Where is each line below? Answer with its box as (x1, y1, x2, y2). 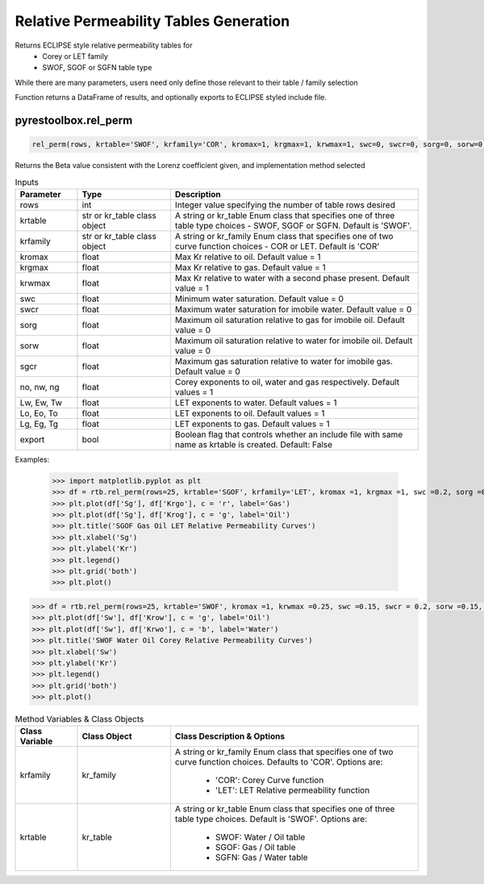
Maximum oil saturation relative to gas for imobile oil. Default (174, 314, 405, 325)
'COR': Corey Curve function (215, 775, 324, 786)
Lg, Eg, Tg (19, 418, 59, 429)
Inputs (15, 176, 40, 187)
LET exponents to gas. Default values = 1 (174, 418, 330, 429)
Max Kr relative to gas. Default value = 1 (174, 262, 326, 273)
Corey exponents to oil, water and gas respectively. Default (174, 376, 399, 388)
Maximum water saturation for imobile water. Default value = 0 (174, 304, 412, 315)
